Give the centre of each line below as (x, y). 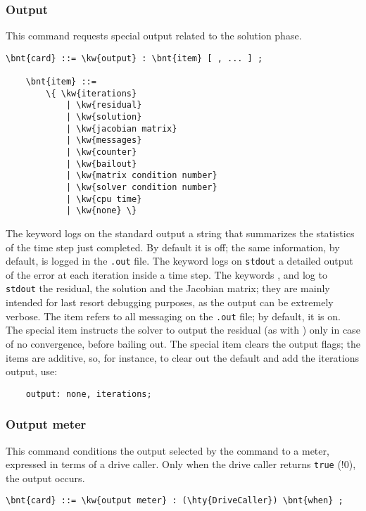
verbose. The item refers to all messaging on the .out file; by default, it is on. (173, 316)
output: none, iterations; (89, 394)
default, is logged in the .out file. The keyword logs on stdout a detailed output (179, 261)
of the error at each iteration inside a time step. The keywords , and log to (166, 274)
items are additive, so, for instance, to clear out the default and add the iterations (183, 357)
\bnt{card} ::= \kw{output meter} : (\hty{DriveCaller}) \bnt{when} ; (175, 501)
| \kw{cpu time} (104, 199)
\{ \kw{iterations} (91, 93)
